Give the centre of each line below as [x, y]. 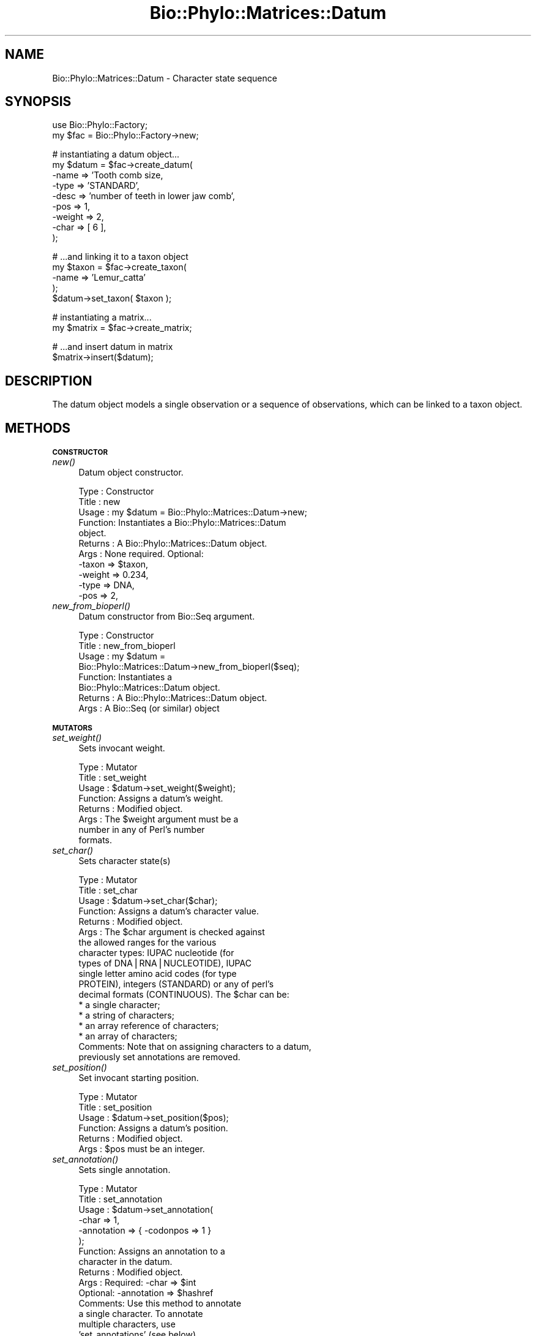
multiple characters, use [127, 1324]
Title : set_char [108, 890]
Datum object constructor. [131, 473]
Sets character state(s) [125, 861]
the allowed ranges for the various [147, 943]
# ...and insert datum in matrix [113, 347]
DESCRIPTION [49, 381]
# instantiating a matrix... [102, 317]
